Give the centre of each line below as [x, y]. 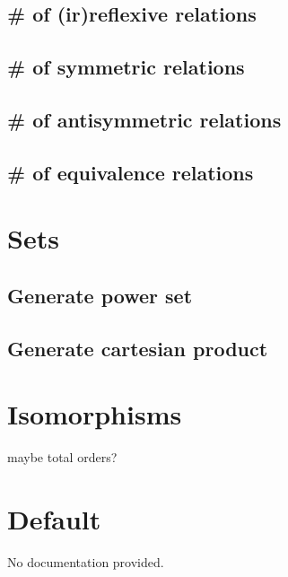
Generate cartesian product [138, 348]
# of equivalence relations [131, 172]
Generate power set [100, 295]
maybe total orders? [62, 457]
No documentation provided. [86, 561]
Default [54, 518]
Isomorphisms [95, 414]
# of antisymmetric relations [144, 119]
